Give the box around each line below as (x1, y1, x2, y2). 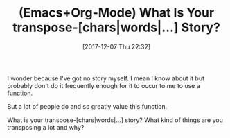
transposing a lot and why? (7, 123, 85, 131)
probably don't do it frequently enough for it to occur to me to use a (7, 81, 201, 89)
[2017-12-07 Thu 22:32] (82, 42, 151, 51)
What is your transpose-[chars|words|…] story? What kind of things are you (7, 116, 223, 124)
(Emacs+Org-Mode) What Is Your (18, 5, 215, 21)
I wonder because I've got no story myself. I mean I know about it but (7, 74, 204, 83)
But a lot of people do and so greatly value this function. (7, 102, 168, 110)
